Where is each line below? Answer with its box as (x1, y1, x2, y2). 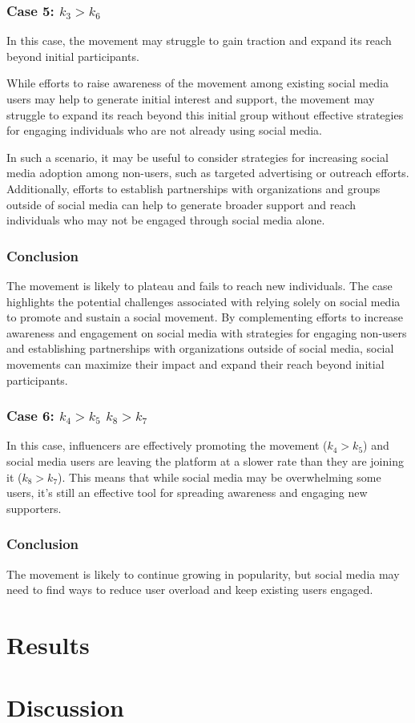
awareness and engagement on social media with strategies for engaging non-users (6, 324, 407, 341)
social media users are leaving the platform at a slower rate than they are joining (6, 452, 404, 469)
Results (6, 628, 90, 660)
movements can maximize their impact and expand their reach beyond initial (6, 355, 385, 372)
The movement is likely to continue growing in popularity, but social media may (6, 565, 400, 582)
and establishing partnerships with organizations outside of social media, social (6, 340, 394, 357)
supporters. (6, 499, 62, 516)
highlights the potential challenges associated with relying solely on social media (6, 293, 401, 309)
